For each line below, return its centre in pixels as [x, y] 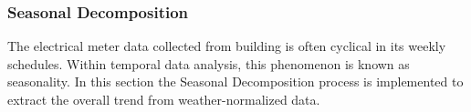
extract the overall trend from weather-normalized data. [164, 99]
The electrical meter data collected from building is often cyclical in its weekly [227, 46]
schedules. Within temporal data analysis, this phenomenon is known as [209, 63]
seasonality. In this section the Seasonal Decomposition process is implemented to [235, 81]
